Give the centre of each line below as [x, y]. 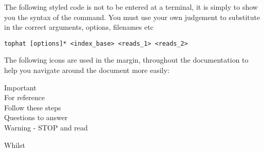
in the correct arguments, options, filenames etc [79, 27]
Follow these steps [33, 107]
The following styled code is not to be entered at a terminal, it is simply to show [131, 7]
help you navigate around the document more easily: [87, 70]
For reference [25, 97]
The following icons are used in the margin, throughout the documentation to [126, 60]
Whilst [15, 145]
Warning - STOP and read [46, 127]
